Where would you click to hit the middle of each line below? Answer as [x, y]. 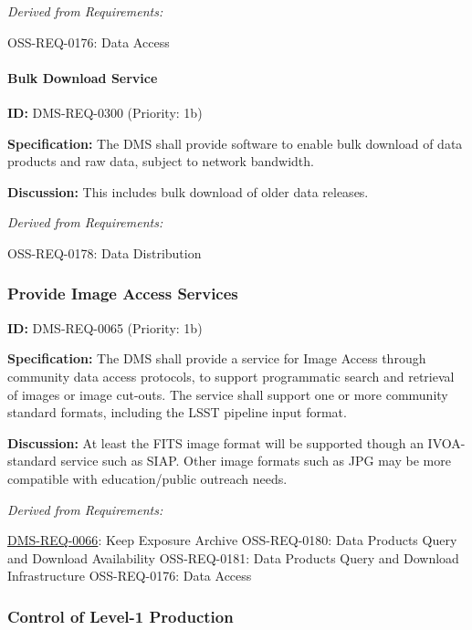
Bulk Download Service [83, 77]
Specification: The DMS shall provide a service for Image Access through [217, 358]
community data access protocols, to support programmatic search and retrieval [231, 376]
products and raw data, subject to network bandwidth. [161, 161]
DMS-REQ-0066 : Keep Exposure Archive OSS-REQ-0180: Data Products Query [232, 540]
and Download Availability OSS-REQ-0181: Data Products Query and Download [233, 557]
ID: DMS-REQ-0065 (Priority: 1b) [105, 327]
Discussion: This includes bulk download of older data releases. [188, 191]
